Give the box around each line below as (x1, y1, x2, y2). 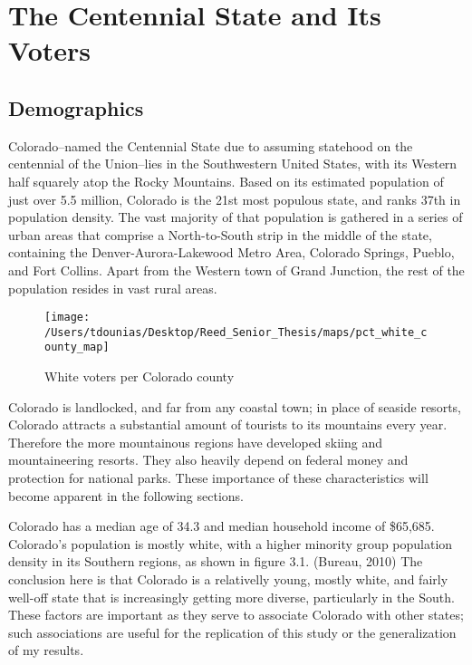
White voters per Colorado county (44, 367, 235, 386)
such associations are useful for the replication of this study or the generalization (8, 622, 457, 641)
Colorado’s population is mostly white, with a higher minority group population (8, 534, 453, 553)
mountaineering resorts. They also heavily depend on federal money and (8, 450, 409, 469)
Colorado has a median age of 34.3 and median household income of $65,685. (8, 516, 435, 535)
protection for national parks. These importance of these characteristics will (8, 468, 429, 487)
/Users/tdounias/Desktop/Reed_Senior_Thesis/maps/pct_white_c (44, 325, 428, 339)
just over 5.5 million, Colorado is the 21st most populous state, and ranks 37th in (8, 189, 461, 208)
